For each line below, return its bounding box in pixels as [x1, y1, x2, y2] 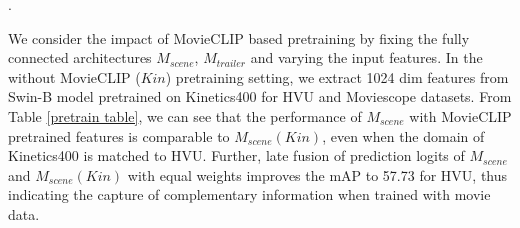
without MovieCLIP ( [8, 66, 141, 87]
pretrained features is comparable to [8, 125, 230, 146]
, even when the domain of [322, 125, 485, 146]
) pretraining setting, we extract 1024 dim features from [165, 66, 509, 87]
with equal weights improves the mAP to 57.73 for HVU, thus [127, 164, 508, 185]
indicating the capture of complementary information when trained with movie [8, 184, 491, 205]
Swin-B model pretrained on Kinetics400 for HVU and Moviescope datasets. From [8, 86, 512, 107]
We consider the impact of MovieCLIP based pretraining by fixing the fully [8, 27, 470, 48]
